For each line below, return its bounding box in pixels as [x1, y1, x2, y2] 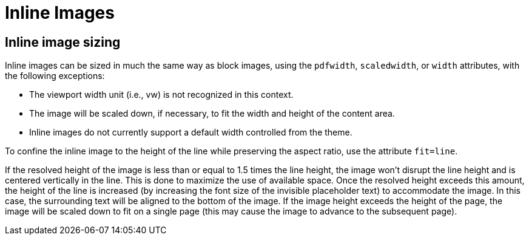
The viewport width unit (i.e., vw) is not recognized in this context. [29, 89, 294, 100]
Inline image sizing [5, 34, 121, 50]
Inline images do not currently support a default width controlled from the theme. [29, 127, 352, 138]
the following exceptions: [5, 70, 105, 81]
